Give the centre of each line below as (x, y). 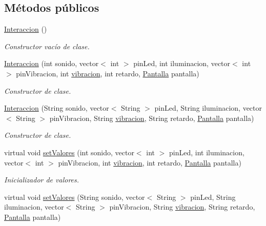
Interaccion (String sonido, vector (57, 108)
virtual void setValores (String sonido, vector (75, 197)
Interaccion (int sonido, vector (52, 63)
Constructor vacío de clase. (47, 46)
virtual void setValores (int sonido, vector (69, 152)
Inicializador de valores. (42, 180)
